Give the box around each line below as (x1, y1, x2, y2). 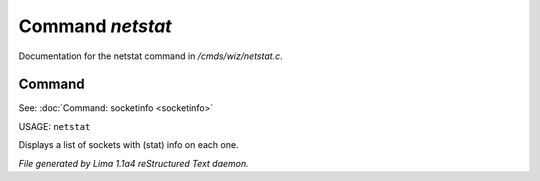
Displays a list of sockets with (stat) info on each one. (18, 139, 239, 151)
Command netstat (18, 15, 172, 37)
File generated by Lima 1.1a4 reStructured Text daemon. (18, 157, 249, 169)
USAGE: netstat (18, 120, 91, 132)
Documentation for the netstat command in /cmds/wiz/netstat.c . (18, 50, 284, 62)
